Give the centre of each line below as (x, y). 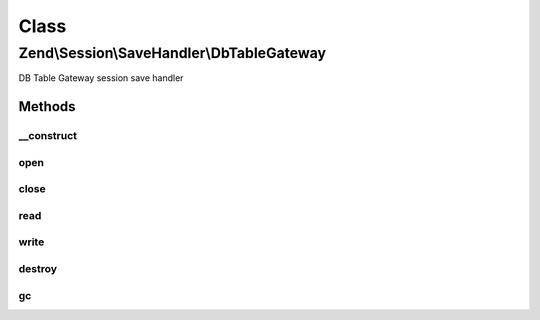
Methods (47, 106)
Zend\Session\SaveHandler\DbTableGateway (172, 53)
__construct (48, 136)
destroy (38, 268)
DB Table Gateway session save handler (101, 78)
